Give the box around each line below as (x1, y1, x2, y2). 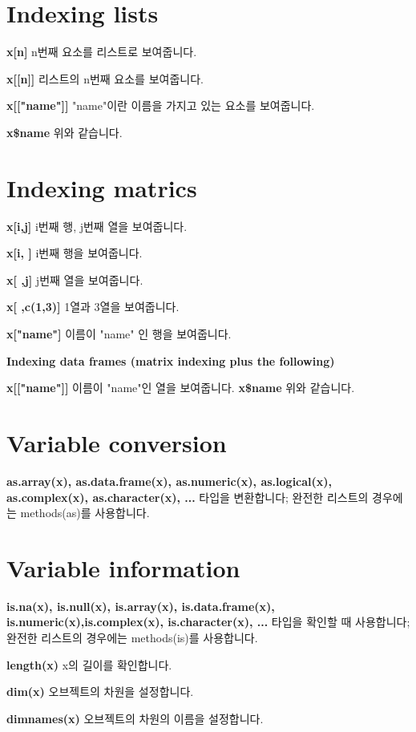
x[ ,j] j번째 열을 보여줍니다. (6, 271, 143, 288)
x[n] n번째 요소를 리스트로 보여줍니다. (6, 43, 197, 60)
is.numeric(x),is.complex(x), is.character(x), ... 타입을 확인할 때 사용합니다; (6, 613, 410, 630)
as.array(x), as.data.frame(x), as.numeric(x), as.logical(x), (6, 472, 333, 489)
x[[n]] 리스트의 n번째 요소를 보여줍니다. (6, 70, 204, 87)
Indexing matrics (6, 171, 197, 204)
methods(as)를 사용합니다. (20, 504, 150, 521)
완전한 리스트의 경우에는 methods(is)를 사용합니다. (6, 629, 258, 645)
